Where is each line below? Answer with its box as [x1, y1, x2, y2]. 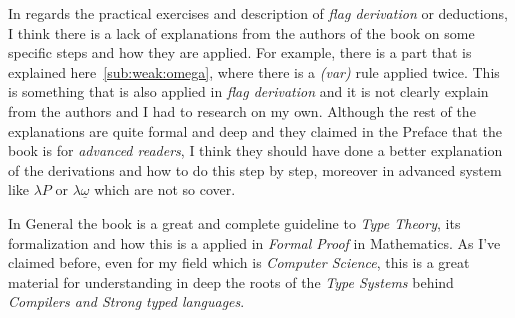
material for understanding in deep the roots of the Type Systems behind [8, 271, 454, 292]
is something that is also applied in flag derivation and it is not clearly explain [8, 81, 489, 102]
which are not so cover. [94, 179, 236, 200]
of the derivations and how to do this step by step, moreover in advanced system [8, 159, 502, 180]
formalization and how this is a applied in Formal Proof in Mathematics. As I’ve [8, 232, 501, 253]
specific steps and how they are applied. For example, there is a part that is [8, 42, 472, 63]
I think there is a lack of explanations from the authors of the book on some [8, 22, 475, 43]
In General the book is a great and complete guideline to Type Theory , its [8, 212, 461, 233]
